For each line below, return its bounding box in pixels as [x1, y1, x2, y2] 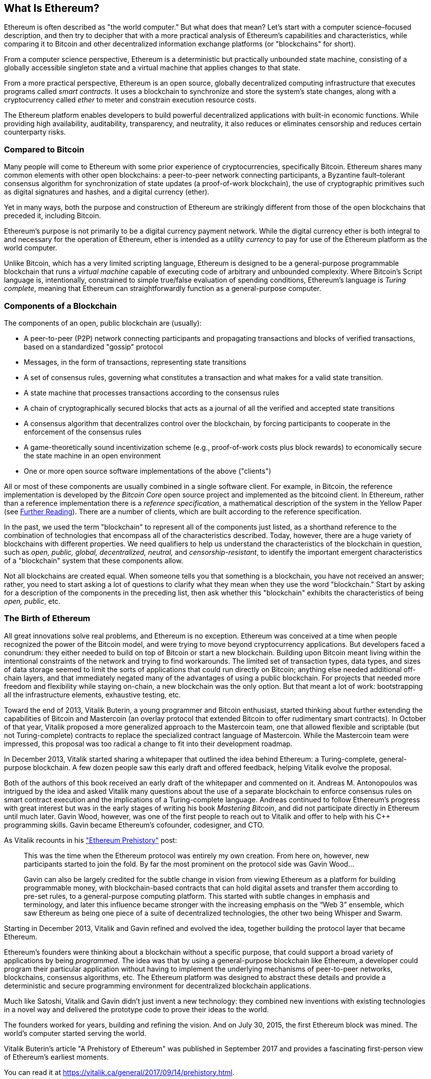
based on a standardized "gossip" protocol [24, 342, 163, 351]
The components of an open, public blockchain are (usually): [4, 318, 202, 327]
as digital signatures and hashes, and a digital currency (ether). [4, 188, 210, 196]
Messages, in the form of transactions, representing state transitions [24, 357, 247, 366]
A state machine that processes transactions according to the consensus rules [24, 388, 279, 397]
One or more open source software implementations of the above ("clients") [24, 466, 271, 475]
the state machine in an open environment [24, 451, 161, 460]
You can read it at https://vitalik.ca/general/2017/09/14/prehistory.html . [4, 1068, 235, 1077]
